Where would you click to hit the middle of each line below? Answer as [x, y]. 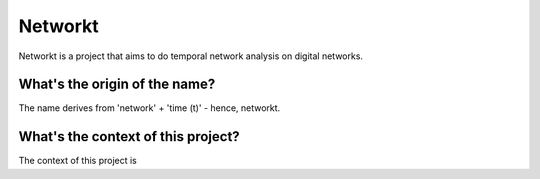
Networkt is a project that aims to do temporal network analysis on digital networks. [191, 56]
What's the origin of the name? [117, 84]
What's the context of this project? [129, 136]
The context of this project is [77, 161]
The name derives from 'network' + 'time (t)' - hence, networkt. [149, 108]
